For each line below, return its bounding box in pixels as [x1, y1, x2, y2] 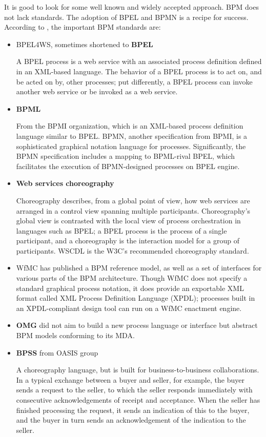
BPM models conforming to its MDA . [16, 330, 135, 341]
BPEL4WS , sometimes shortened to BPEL [16, 38, 153, 49]
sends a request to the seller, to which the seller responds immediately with [16, 384, 253, 395]
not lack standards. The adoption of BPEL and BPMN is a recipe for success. [4, 11, 249, 22]
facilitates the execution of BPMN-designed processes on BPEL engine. [16, 160, 240, 171]
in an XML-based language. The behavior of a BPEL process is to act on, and [16, 66, 262, 76]
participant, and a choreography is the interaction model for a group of [16, 235, 239, 246]
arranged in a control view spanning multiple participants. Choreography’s [16, 205, 251, 216]
